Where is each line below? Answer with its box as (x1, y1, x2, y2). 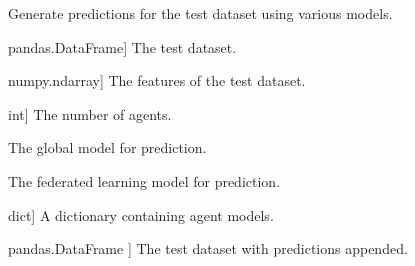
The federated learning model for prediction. (8, 170, 281, 191)
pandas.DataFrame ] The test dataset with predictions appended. (8, 238, 408, 259)
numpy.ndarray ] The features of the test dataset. (8, 70, 306, 91)
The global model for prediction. (8, 137, 207, 158)
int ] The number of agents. (8, 103, 172, 124)
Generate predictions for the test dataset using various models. (8, 3, 393, 23)
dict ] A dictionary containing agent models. (8, 204, 274, 225)
